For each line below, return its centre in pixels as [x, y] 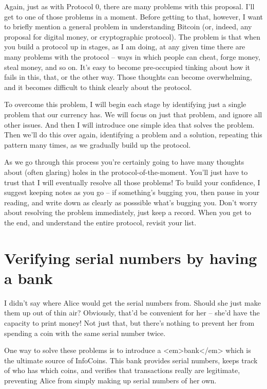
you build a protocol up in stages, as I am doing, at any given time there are [125, 47]
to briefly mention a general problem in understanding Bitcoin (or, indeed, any [128, 26]
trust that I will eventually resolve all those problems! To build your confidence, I [132, 182]
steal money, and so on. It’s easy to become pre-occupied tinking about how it [127, 67]
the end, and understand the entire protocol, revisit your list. [100, 222]
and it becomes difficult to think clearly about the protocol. [98, 87]
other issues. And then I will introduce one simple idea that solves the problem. [129, 124]
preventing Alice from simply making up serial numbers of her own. [110, 380]
